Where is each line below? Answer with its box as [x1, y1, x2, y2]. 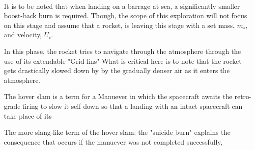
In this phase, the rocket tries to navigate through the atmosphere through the [4, 46, 241, 56]
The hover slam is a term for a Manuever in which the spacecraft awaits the [4, 91, 232, 101]
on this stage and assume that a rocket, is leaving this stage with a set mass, [4, 20, 235, 30]
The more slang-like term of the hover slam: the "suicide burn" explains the [4, 127, 230, 137]
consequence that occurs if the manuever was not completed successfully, [4, 136, 223, 147]
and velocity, [4, 29, 42, 40]
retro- [234, 91, 252, 101]
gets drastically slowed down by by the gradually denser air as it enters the [4, 65, 230, 75]
